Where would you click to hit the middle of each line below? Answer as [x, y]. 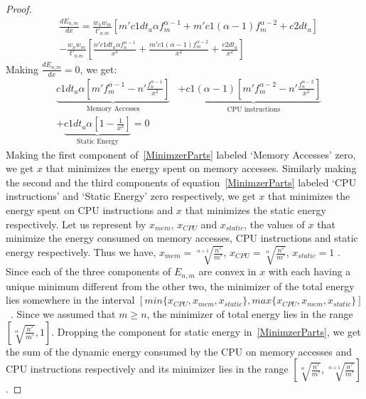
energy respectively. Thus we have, [81, 252]
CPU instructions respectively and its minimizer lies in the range [147, 369]
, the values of [274, 224]
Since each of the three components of [88, 271]
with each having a [310, 271]
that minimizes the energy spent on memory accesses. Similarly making [201, 168]
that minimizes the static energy [255, 209]
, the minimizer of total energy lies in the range [250, 313]
